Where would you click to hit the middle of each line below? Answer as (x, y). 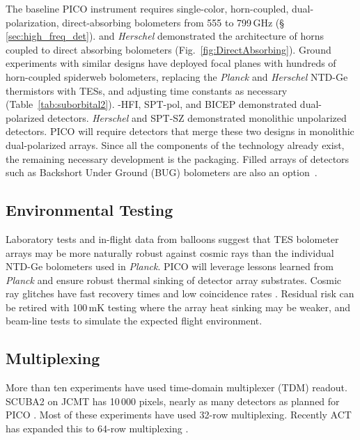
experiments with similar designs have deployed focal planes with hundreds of (171, 63)
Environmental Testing (89, 210)
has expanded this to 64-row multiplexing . (97, 429)
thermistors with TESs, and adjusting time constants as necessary (147, 90)
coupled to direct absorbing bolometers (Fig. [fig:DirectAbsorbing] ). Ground (169, 49)
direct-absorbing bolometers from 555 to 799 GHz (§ (173, 22)
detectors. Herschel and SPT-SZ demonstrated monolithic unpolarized (197, 117)
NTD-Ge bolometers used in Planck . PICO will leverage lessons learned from (170, 266)
